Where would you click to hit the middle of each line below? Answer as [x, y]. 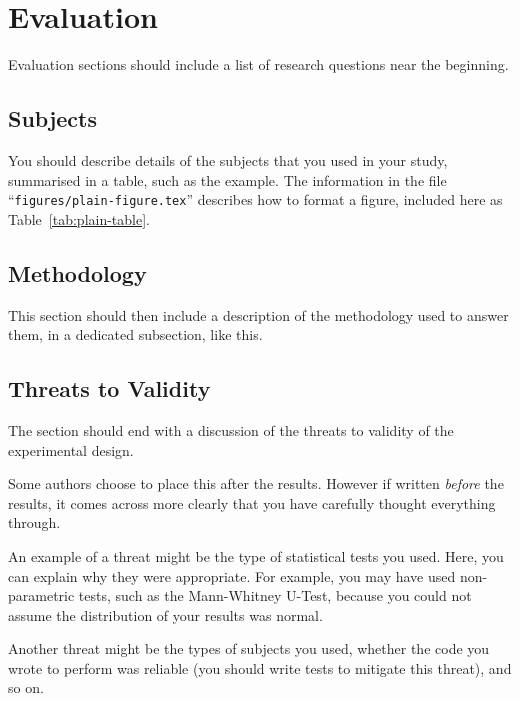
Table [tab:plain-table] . [79, 218]
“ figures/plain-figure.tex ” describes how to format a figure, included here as [255, 199]
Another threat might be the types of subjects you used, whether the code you [249, 648]
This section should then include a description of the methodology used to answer [258, 314]
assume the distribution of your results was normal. [165, 614]
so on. [26, 687]
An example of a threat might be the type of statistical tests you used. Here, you [256, 555]
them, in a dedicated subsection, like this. [135, 334]
